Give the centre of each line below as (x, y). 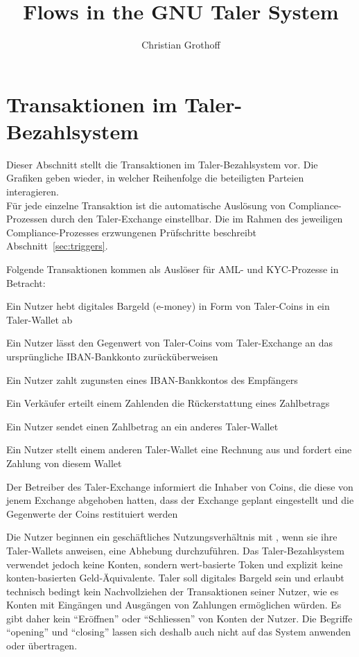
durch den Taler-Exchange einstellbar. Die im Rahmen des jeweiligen (197, 219)
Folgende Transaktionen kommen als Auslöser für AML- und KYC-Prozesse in (173, 269)
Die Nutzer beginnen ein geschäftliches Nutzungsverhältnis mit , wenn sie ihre (172, 537)
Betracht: (26, 282)
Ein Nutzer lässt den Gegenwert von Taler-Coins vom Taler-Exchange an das (170, 343)
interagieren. (33, 192)
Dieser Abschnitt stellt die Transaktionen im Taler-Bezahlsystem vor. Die (162, 164)
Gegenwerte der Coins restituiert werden (92, 513)
